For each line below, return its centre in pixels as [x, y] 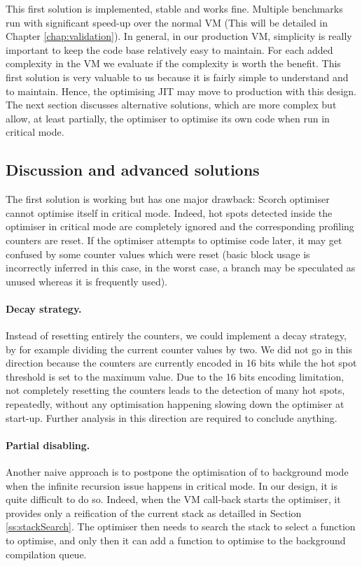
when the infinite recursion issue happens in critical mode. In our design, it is [172, 485]
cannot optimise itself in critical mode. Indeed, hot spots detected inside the [169, 212]
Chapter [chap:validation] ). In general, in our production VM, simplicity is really [179, 36]
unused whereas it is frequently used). [86, 281]
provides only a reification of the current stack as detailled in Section [154, 512]
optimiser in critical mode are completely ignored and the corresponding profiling [180, 226]
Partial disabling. [48, 445]
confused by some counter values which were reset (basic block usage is [158, 254]
